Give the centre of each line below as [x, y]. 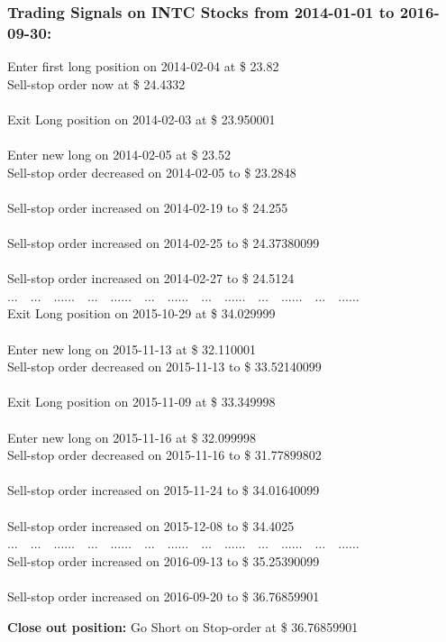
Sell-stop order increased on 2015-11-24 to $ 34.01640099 [164, 490]
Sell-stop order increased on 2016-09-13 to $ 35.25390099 [164, 560]
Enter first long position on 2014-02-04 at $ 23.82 [143, 66]
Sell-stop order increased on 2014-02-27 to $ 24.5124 [151, 278]
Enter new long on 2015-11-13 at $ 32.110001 [132, 349]
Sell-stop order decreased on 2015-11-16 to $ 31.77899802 [164, 455]
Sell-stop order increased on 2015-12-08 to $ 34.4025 [151, 525]
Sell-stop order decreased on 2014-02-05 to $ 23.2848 [152, 172]
